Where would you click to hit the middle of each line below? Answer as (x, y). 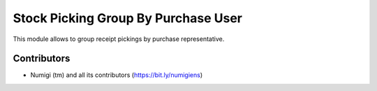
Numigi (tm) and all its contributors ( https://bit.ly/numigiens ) (117, 75)
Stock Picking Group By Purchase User (127, 18)
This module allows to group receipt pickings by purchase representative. (119, 39)
